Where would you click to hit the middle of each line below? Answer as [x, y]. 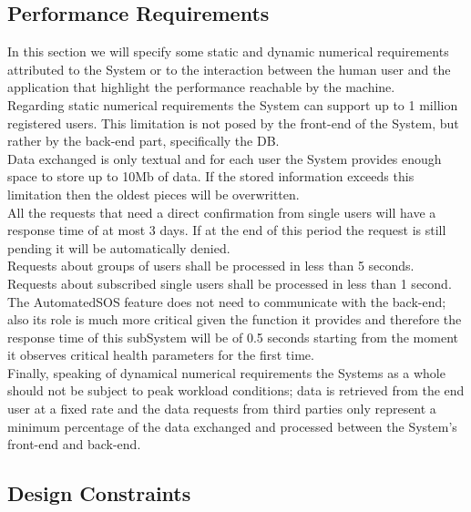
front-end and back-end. [74, 444]
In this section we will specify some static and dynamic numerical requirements [228, 51]
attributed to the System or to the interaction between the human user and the [229, 69]
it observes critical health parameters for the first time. [161, 355]
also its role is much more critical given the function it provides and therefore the [235, 319]
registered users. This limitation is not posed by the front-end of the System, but [233, 123]
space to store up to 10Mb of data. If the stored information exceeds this [211, 176]
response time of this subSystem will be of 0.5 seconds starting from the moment [233, 337]
